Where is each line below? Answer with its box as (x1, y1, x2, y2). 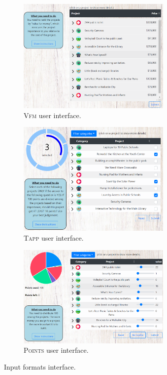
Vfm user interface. (24, 110, 81, 120)
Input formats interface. (4, 361, 76, 372)
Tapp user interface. (24, 233, 84, 243)
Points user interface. (24, 345, 89, 355)
